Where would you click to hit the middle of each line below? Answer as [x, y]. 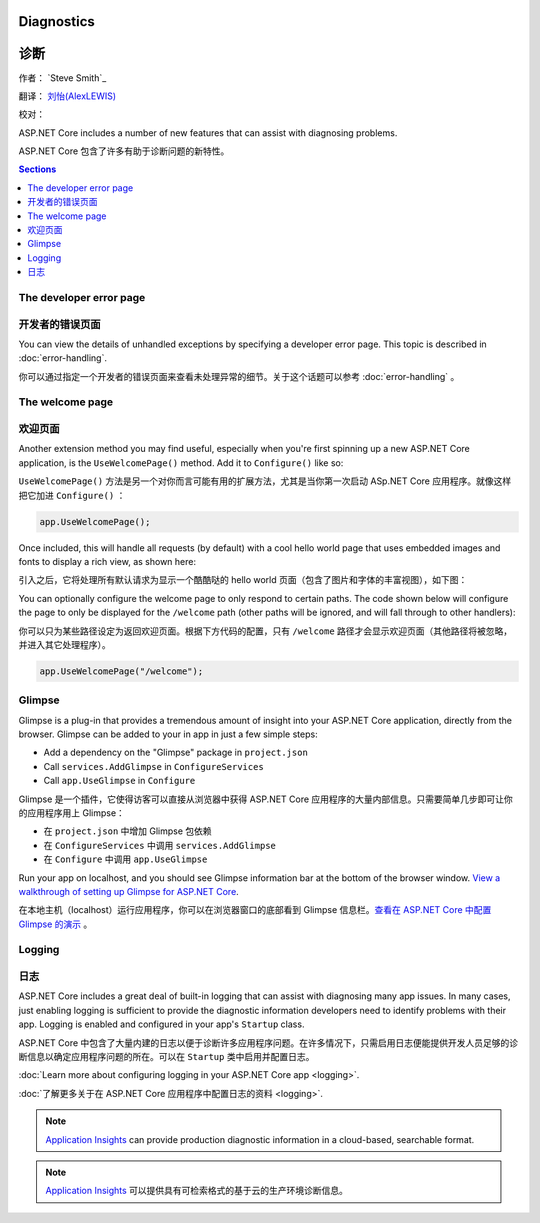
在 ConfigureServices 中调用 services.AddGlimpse [160, 845]
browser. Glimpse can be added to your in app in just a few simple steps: [168, 734]
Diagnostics [56, 21]
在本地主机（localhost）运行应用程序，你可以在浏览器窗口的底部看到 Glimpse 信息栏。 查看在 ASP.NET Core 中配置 [255, 910]
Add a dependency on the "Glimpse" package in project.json [176, 752]
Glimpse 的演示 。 [55, 924]
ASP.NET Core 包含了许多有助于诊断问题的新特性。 [124, 151]
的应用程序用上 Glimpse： [71, 812]
